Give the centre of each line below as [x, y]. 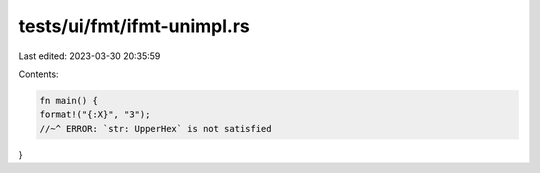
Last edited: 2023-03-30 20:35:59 [89, 56]
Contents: [38, 74]
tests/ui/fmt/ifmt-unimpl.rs [134, 26]
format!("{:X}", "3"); [95, 114]
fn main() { [69, 100]
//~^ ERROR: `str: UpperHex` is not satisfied [155, 128]
